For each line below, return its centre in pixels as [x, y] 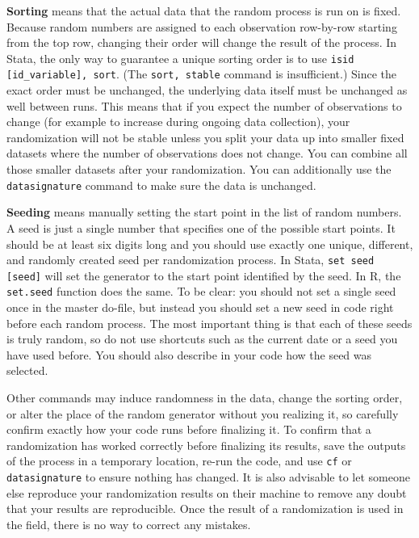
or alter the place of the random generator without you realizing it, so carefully [203, 413]
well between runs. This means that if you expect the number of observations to [204, 105]
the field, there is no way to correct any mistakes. [129, 524]
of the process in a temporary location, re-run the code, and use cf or [179, 461]
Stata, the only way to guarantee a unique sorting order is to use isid [180, 58]
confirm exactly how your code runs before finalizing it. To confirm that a [189, 429]
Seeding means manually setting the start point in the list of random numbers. [204, 212]
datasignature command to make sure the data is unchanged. [161, 185]
